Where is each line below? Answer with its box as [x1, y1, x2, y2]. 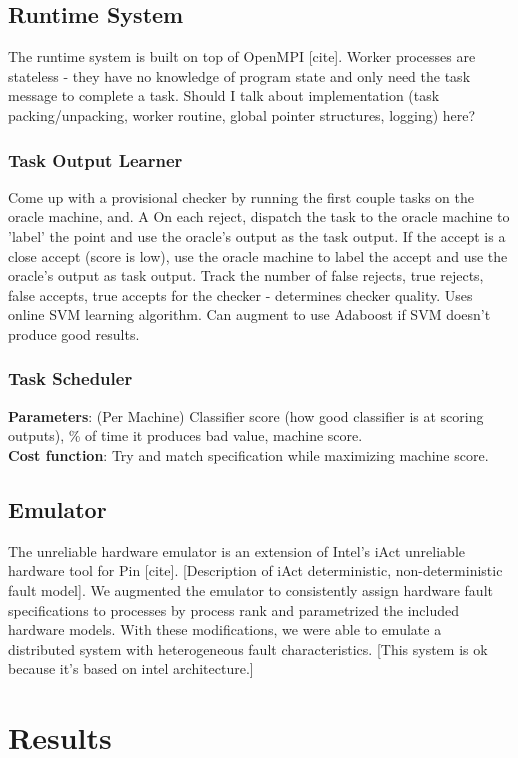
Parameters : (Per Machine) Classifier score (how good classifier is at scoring [8, 405, 484, 426]
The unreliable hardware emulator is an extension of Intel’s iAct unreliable [8, 540, 465, 561]
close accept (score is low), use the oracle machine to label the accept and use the [8, 245, 508, 266]
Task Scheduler [8, 366, 133, 391]
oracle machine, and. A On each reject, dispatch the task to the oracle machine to [8, 206, 510, 227]
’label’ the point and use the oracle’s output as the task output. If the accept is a [8, 225, 506, 246]
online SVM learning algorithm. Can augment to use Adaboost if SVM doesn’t [8, 304, 491, 325]
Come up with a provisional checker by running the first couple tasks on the [8, 186, 474, 207]
